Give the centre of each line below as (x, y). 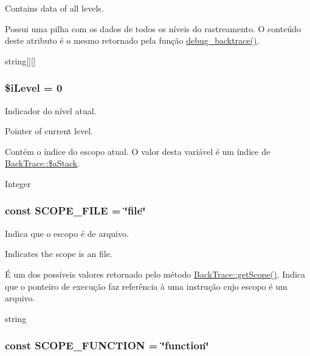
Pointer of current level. (49, 131)
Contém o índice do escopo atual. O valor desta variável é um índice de (138, 151)
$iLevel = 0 (34, 88)
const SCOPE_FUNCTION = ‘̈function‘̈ (107, 345)
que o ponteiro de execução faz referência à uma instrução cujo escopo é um (146, 286)
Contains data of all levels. (54, 8)
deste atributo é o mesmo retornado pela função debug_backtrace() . (132, 40)
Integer (18, 183)
